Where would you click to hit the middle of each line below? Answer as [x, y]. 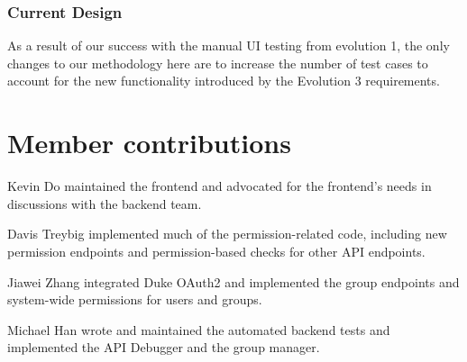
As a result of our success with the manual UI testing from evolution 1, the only [229, 45]
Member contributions [149, 143]
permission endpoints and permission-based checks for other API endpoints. [216, 251]
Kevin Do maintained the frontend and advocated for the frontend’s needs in [220, 186]
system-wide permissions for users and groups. [135, 299]
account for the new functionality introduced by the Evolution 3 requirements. [224, 81]
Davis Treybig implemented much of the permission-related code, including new [227, 234]
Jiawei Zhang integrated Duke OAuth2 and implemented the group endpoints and [233, 281]
